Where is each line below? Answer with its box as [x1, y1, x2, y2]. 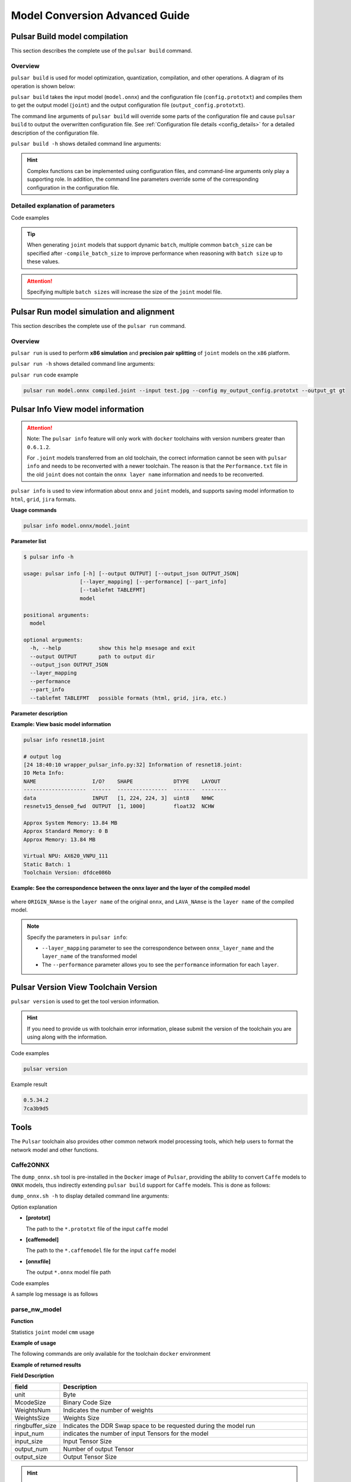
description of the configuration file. [11, 129, 99, 136]
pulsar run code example [11, 371, 79, 378]
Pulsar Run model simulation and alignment [11, 306, 175, 317]
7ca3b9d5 [23, 1105, 49, 1111]
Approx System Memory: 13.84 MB [23, 819, 118, 826]
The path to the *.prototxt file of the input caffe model [25, 1225, 168, 1232]
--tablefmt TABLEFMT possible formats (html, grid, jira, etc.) [30, 694, 227, 701]
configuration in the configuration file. [27, 184, 120, 191]
